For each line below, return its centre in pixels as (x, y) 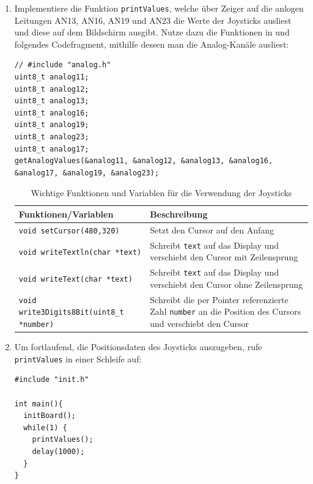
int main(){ (39, 404)
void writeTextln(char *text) (80, 252)
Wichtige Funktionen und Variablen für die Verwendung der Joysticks (161, 193)
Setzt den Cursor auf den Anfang (212, 229)
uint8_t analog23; (52, 137)
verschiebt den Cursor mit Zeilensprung (224, 257)
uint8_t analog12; (52, 89)
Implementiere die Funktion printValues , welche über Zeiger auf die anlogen (159, 8)
